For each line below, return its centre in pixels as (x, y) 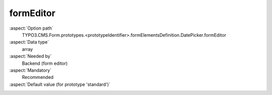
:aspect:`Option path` (31, 28)
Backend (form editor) (45, 63)
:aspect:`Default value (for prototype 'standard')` (60, 84)
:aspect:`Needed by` (30, 56)
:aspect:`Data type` (29, 42)
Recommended (38, 77)
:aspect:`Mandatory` (30, 70)
